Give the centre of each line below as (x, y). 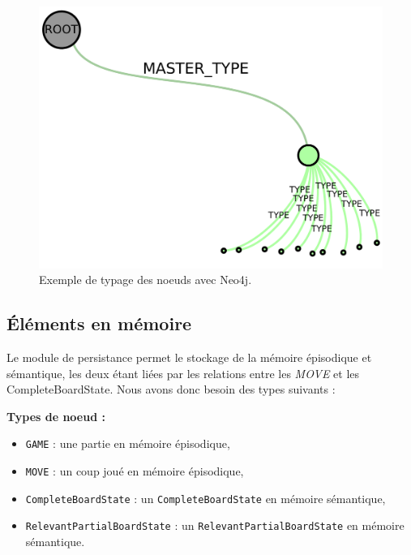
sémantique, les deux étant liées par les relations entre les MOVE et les (183, 373)
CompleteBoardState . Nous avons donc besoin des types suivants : (171, 389)
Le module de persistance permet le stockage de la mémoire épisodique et (189, 357)
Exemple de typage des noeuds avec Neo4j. (146, 280)
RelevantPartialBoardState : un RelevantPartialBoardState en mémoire (215, 525)
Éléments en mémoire (99, 323)
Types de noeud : (56, 416)
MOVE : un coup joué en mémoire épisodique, (135, 470)
